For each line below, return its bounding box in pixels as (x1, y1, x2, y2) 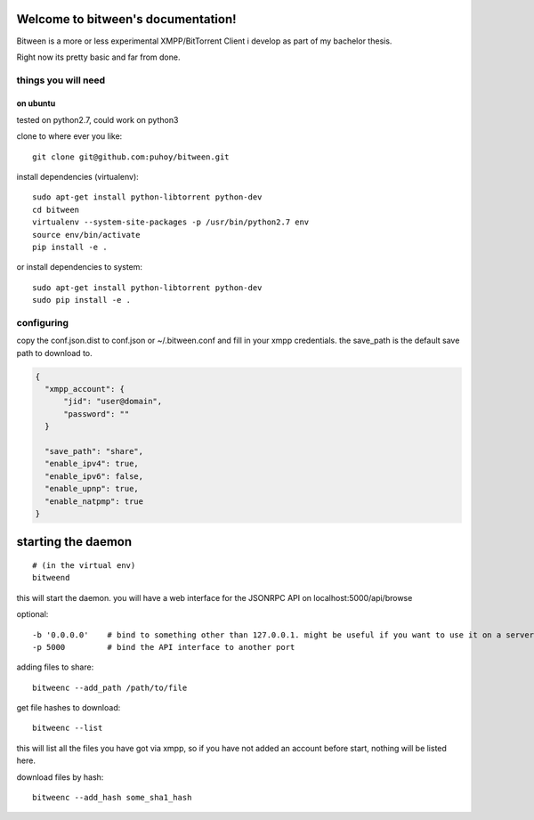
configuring (16, 316, 69, 329)
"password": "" (63, 409, 130, 418)
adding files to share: (16, 662, 94, 672)
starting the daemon (16, 534, 133, 549)
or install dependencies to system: (16, 262, 142, 272)
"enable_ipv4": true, (44, 459, 140, 469)
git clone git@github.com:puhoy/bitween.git (32, 151, 231, 162)
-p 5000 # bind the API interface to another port (32, 642, 295, 652)
